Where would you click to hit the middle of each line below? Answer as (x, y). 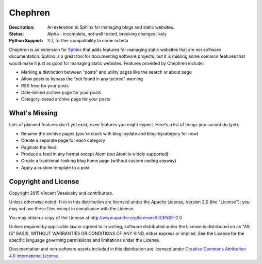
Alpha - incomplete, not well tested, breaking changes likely (107, 33)
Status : (16, 33)
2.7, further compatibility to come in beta (88, 41)
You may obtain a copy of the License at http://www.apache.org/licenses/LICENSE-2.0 (96, 217)
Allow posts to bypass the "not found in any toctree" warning (82, 79)
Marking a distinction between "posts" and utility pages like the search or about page (106, 72)
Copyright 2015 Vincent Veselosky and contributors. (61, 193)
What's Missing (33, 113)
